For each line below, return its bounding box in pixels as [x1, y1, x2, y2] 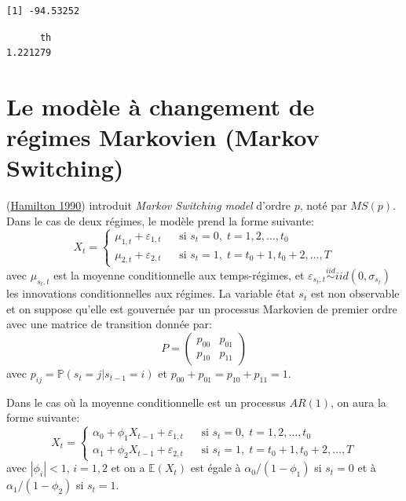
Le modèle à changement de [6, 90, 315, 122]
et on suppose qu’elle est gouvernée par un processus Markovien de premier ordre [6, 300, 397, 316]
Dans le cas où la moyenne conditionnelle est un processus [6, 393, 286, 410]
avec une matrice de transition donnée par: [6, 316, 212, 332]
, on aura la [330, 393, 386, 410]
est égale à [190, 459, 241, 476]
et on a [111, 459, 145, 476]
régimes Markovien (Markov [6, 121, 320, 153]
